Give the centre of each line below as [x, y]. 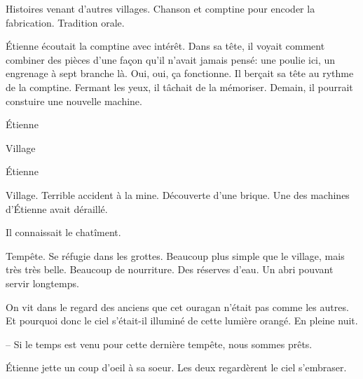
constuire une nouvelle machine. [74, 101]
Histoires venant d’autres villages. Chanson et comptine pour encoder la [160, 8]
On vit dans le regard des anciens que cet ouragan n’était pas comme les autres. [177, 306]
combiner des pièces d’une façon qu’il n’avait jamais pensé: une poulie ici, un [171, 59]
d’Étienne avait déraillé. [57, 208]
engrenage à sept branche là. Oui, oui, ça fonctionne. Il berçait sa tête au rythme [180, 73]
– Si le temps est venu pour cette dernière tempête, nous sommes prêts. [159, 344]
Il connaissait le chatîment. [63, 232]
